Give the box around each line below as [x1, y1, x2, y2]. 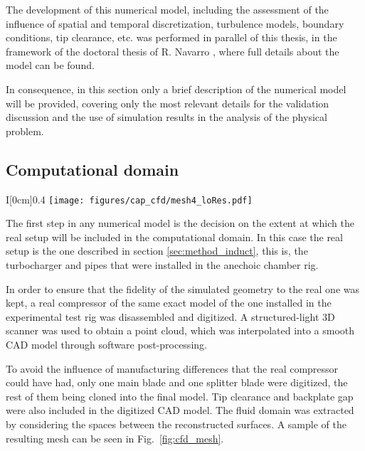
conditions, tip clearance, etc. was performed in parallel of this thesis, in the [6, 30, 337, 45]
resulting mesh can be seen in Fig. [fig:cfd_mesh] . [6, 430, 224, 445]
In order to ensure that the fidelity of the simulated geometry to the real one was [6, 281, 359, 296]
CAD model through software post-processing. [6, 336, 207, 351]
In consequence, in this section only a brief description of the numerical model [6, 81, 347, 96]
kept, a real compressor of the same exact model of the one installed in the [6, 295, 332, 310]
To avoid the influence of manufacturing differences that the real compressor [6, 361, 339, 376]
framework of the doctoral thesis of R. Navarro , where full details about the [6, 43, 339, 58]
